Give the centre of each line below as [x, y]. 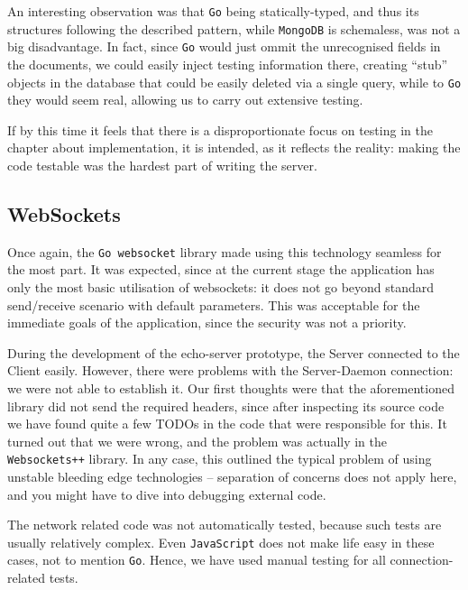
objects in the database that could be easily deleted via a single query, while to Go [234, 82]
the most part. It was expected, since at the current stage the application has [221, 269]
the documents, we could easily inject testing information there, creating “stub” [228, 64]
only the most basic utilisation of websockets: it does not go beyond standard [221, 287]
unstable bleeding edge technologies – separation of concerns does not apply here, [232, 477]
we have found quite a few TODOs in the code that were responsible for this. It [227, 424]
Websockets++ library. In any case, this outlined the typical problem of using [220, 459]
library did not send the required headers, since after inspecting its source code [226, 406]
